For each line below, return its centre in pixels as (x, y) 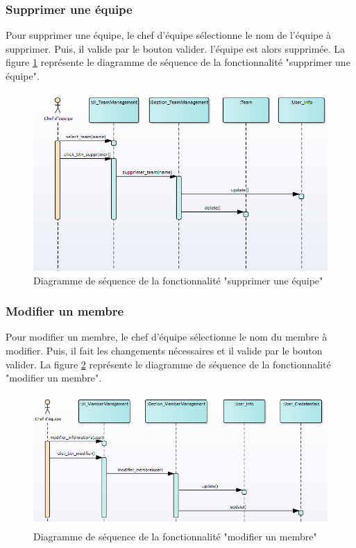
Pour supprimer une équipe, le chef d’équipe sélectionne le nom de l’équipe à (169, 35)
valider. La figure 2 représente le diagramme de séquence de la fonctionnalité (168, 364)
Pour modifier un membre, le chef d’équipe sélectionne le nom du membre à (167, 337)
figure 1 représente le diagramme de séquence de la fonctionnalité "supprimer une (178, 62)
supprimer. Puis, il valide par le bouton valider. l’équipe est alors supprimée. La (176, 48)
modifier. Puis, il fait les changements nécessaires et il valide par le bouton (164, 350)
